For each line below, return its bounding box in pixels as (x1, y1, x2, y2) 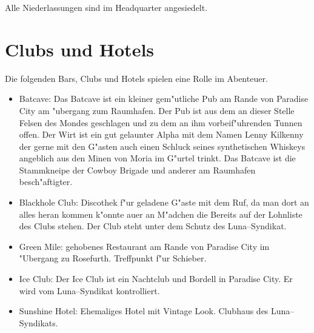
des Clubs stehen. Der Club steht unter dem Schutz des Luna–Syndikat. (19, 220, 287, 232)
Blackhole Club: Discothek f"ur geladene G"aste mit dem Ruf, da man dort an (19, 196, 309, 209)
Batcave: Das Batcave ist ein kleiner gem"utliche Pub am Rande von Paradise (19, 92, 309, 105)
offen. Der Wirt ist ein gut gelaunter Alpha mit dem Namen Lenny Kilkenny (19, 128, 304, 141)
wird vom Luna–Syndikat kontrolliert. (19, 284, 160, 297)
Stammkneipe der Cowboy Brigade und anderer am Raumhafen (19, 163, 256, 176)
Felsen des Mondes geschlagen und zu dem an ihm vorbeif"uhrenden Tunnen (19, 116, 302, 129)
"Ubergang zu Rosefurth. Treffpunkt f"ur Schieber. (19, 252, 207, 264)
